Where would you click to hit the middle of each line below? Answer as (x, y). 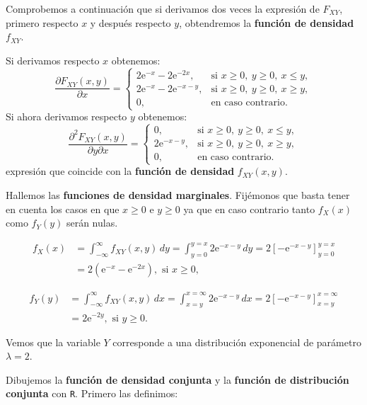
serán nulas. (92, 223)
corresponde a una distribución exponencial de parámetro (237, 342)
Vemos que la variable (53, 342)
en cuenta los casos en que (63, 209)
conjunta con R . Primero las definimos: (92, 393)
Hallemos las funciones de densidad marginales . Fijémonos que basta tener (178, 195)
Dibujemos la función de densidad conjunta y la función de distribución (177, 379)
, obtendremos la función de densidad (267, 22)
